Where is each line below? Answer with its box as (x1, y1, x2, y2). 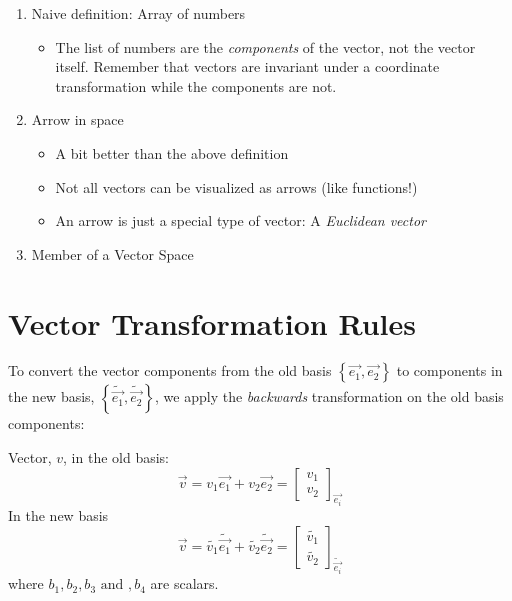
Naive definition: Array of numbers (31, 3, 246, 23)
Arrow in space (31, 109, 124, 130)
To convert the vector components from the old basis (8, 360, 332, 381)
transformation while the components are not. (55, 75, 337, 96)
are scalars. (150, 573, 219, 594)
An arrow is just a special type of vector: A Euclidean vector (55, 210, 426, 231)
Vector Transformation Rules (8, 302, 416, 343)
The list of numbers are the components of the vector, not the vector (55, 36, 476, 57)
